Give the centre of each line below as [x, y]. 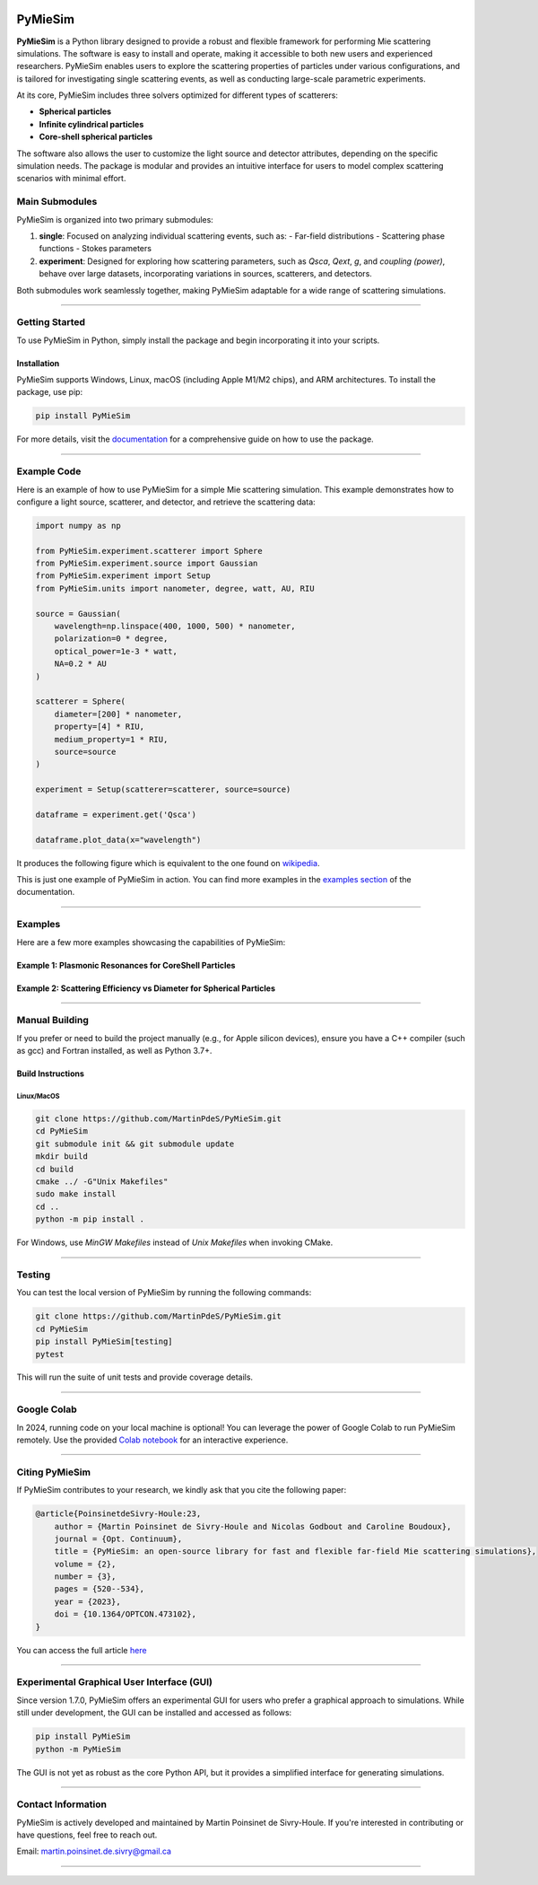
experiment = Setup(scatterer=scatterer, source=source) [163, 789]
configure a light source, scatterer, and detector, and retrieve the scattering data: [166, 502]
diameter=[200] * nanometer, [118, 714]
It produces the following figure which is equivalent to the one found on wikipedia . [168, 863]
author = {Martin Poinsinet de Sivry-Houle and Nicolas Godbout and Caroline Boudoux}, [253, 1526]
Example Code [49, 471]
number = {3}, [85, 1577]
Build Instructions [51, 1074]
